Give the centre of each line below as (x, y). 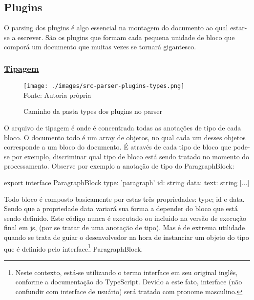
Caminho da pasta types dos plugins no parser (93, 111)
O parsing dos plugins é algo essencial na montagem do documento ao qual (116, 28)
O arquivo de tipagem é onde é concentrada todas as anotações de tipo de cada (123, 128)
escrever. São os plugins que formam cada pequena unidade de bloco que (126, 37)
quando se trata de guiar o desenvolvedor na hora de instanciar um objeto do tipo (127, 237)
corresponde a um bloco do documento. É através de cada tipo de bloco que (117, 147)
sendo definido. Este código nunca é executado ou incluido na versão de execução (125, 218)
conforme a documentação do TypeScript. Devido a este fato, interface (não (129, 282)
